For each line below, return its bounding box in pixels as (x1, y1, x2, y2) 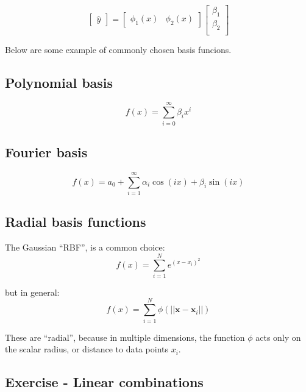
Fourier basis (5, 143, 88, 161)
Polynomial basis (5, 73, 113, 91)
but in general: (5, 285, 60, 298)
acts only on (255, 330, 301, 343)
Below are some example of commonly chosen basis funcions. (5, 43, 232, 55)
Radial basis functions (5, 212, 146, 231)
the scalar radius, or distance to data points (5, 343, 168, 355)
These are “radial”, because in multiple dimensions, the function (5, 330, 245, 343)
